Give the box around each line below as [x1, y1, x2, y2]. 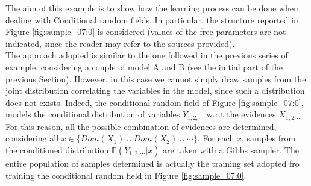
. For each [197, 132, 234, 144]
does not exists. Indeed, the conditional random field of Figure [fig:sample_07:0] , [5, 96, 304, 108]
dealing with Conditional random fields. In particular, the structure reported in [5, 13, 298, 26]
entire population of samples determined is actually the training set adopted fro [5, 157, 300, 169]
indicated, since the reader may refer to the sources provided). [5, 37, 235, 49]
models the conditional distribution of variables [5, 108, 180, 120]
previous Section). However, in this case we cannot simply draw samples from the [5, 72, 306, 85]
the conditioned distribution [5, 143, 109, 156]
